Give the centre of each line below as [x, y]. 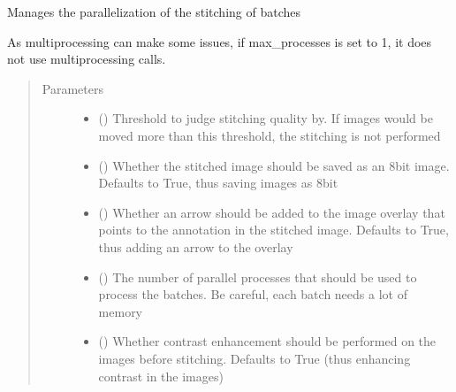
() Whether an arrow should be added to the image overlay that [272, 212]
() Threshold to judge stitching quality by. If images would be [266, 118]
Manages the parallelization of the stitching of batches [154, 12]
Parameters [72, 88]
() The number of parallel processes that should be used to [258, 277]
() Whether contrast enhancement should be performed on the [267, 341]
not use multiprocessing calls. [87, 59]
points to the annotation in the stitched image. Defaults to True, [274, 230]
